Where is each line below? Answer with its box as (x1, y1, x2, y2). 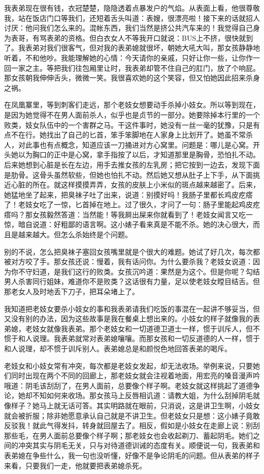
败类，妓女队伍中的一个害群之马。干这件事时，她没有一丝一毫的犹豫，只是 (4, 119, 253, 130)
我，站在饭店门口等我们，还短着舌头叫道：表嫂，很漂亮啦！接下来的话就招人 (4, 12, 260, 23)
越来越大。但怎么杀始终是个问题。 (18, 229, 132, 240)
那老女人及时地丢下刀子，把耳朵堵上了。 (4, 286, 139, 297)
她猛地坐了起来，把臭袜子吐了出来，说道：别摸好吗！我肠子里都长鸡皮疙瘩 (4, 189, 253, 200)
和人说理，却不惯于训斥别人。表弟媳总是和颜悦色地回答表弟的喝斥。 (4, 343, 232, 353)
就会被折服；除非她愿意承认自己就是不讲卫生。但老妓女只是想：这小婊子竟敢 (4, 410, 260, 421)
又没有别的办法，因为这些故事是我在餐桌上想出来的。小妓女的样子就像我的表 (4, 313, 260, 324)
